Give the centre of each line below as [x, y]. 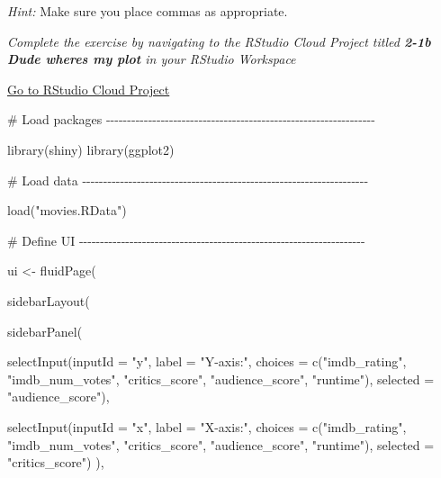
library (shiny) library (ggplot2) [91, 149]
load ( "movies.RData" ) [67, 210]
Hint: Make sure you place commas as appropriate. [148, 11]
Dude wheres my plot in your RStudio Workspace [152, 59]
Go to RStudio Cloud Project [89, 89]
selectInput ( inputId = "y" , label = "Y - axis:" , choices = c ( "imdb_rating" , [207, 361]
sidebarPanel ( [45, 331]
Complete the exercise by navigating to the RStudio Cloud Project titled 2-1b [219, 41]
